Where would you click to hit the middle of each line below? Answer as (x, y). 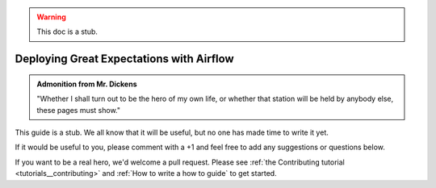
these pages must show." (79, 110)
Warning (51, 17)
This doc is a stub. (67, 31)
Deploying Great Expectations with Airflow (124, 59)
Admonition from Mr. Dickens (87, 84)
